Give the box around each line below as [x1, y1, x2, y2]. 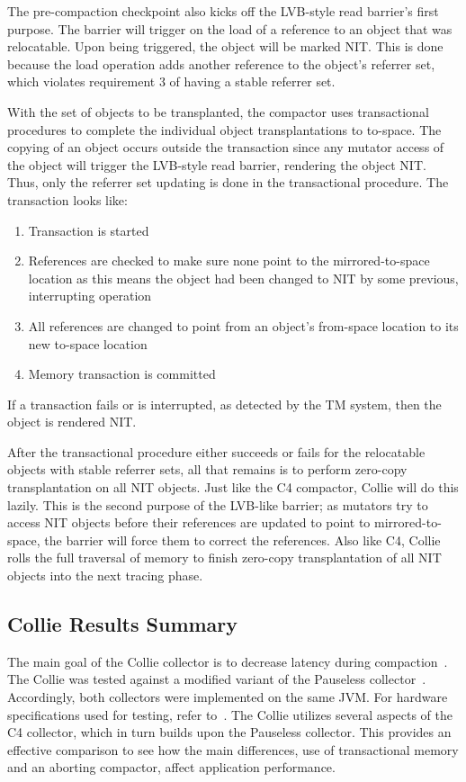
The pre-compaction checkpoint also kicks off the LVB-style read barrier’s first [7, 2, 439, 20]
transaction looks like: [7, 190, 128, 209]
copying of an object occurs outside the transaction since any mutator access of [7, 138, 444, 157]
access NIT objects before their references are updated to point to [7, 513, 371, 532]
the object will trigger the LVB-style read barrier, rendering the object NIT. [7, 155, 426, 174]
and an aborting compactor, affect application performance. [7, 758, 336, 777]
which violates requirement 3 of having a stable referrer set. [7, 72, 336, 91]
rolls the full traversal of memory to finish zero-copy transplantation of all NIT [7, 548, 442, 567]
